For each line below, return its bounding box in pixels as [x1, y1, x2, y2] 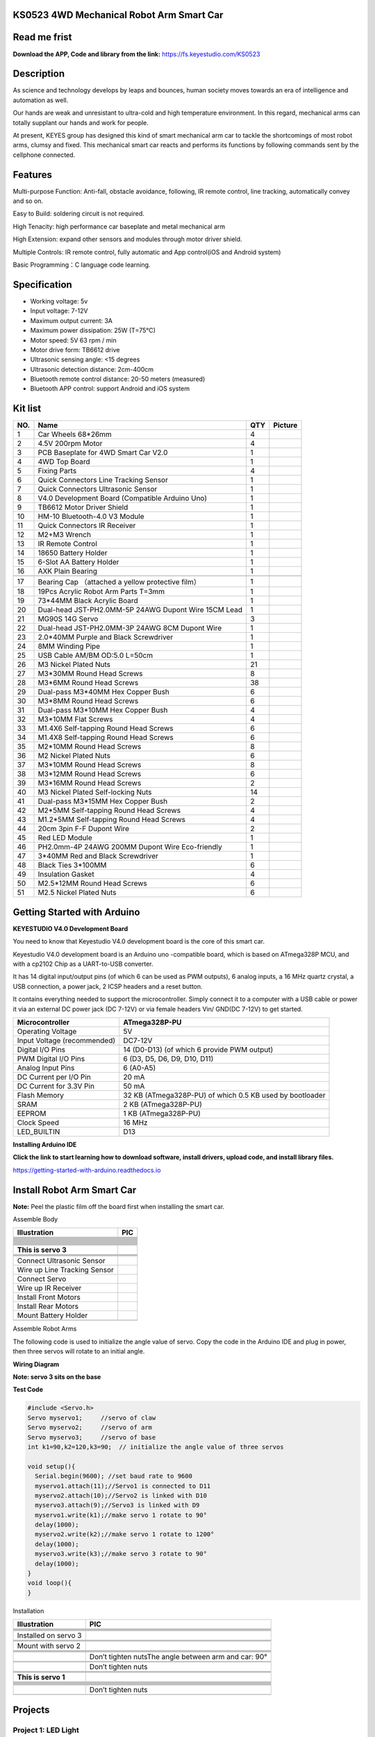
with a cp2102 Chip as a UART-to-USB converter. [12, 960, 153, 969]
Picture [273, 420, 298, 430]
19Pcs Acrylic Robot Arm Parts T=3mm [37, 587, 165, 597]
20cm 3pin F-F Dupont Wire [37, 824, 130, 834]
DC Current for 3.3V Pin [17, 1081, 95, 1091]
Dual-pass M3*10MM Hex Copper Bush [37, 705, 168, 715]
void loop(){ [27, 1579, 72, 1587]
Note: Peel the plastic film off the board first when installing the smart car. [12, 1202, 225, 1210]
